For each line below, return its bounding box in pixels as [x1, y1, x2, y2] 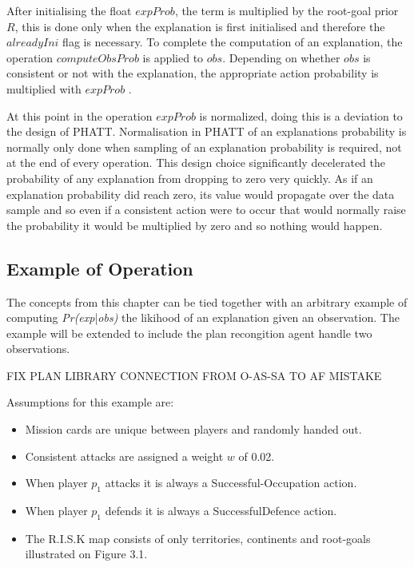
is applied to [142, 49, 204, 65]
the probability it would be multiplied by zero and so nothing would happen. [6, 216, 383, 233]
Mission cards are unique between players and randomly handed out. [25, 421, 362, 438]
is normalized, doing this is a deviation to [199, 107, 403, 124]
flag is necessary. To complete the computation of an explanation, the [62, 34, 403, 50]
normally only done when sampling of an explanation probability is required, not [6, 138, 402, 155]
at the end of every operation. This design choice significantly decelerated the [6, 154, 385, 171]
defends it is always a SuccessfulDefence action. [105, 502, 337, 519]
